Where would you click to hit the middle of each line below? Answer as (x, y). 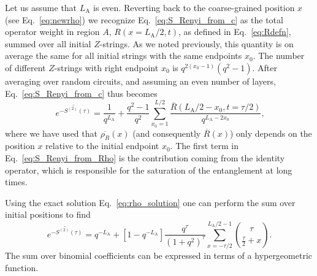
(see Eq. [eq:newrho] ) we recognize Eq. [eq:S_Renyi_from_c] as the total (144, 19)
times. (16, 182)
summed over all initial (48, 43)
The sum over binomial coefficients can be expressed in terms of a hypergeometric (159, 255)
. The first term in (204, 146)
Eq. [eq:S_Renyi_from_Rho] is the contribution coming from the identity (145, 158)
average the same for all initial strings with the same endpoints (124, 56)
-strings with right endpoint (106, 67)
